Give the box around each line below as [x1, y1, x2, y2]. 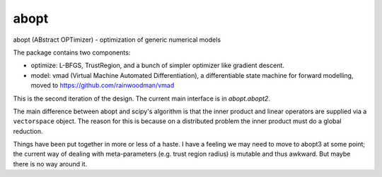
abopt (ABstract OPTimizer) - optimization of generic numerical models [13, 35, 221, 44]
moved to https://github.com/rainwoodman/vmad [30, 81, 175, 90]
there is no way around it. [13, 159, 88, 168]
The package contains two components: [13, 48, 131, 57]
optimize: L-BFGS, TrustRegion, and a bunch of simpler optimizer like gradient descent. [30, 61, 284, 70]
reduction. [13, 127, 43, 135]
